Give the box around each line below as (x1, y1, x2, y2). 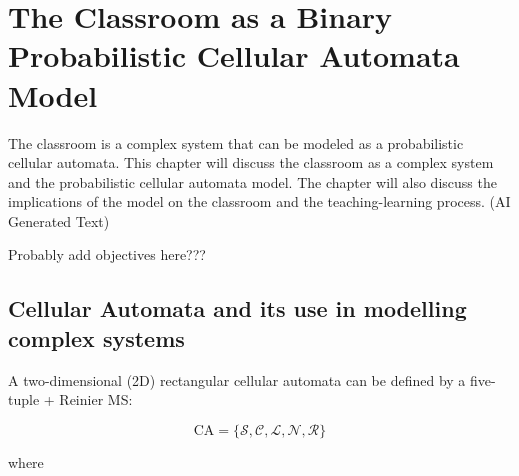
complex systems (8, 322, 185, 353)
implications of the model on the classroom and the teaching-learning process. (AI (8, 191, 511, 212)
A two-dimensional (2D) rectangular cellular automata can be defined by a (8, 369, 466, 390)
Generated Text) (8, 210, 110, 231)
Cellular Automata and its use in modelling (8, 293, 467, 324)
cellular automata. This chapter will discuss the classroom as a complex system (8, 152, 494, 173)
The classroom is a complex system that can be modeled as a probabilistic (8, 132, 464, 153)
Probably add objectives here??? (8, 244, 206, 265)
